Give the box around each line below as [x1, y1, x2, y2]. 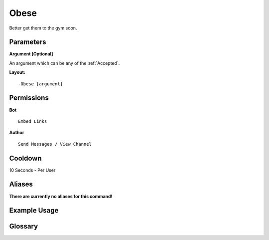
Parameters [9, 38, 46, 46]
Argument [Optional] [9, 51, 53, 57]
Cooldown [9, 154, 42, 162]
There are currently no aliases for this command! [9, 193, 113, 199]
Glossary [9, 222, 38, 231]
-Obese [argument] [18, 81, 63, 87]
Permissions [9, 94, 49, 102]
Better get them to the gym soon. [9, 25, 77, 31]
